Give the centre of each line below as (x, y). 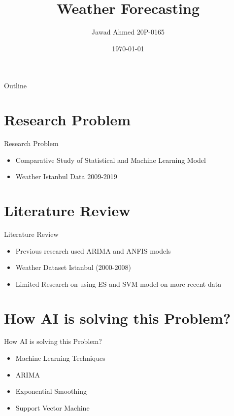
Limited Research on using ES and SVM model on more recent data (118, 284)
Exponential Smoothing (51, 391)
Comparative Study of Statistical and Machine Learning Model (111, 160)
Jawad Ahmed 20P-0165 (128, 32)
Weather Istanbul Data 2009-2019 (66, 176)
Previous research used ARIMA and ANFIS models (93, 250)
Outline (15, 86)
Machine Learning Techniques (60, 358)
